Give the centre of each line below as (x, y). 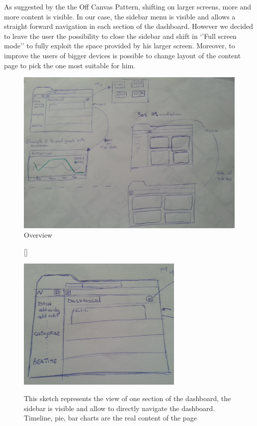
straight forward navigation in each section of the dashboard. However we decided (128, 26)
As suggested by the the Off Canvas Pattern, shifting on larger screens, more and (128, 6)
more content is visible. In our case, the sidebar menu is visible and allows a (120, 16)
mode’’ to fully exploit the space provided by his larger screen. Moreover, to (120, 46)
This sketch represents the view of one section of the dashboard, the (128, 398)
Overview (38, 235)
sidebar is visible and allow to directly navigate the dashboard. (120, 408)
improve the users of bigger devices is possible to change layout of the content (123, 55)
